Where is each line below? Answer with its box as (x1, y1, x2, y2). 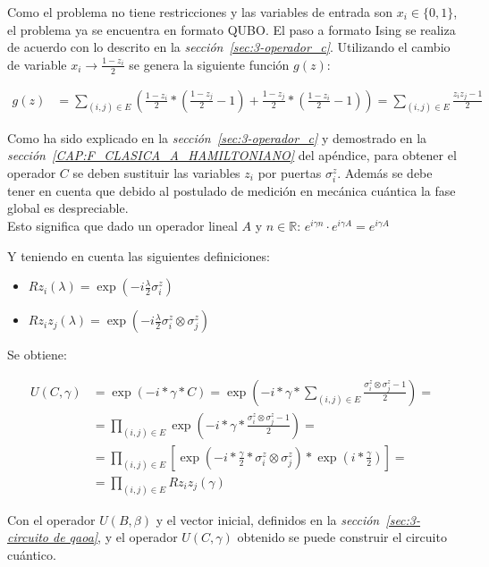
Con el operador (7, 510, 96, 529)
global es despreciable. (7, 199, 129, 217)
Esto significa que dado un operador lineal (7, 216, 238, 235)
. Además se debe (337, 163, 433, 182)
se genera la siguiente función (129, 55, 290, 73)
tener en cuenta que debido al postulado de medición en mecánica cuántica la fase (7, 181, 456, 199)
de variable (7, 55, 67, 73)
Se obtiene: (7, 345, 67, 364)
